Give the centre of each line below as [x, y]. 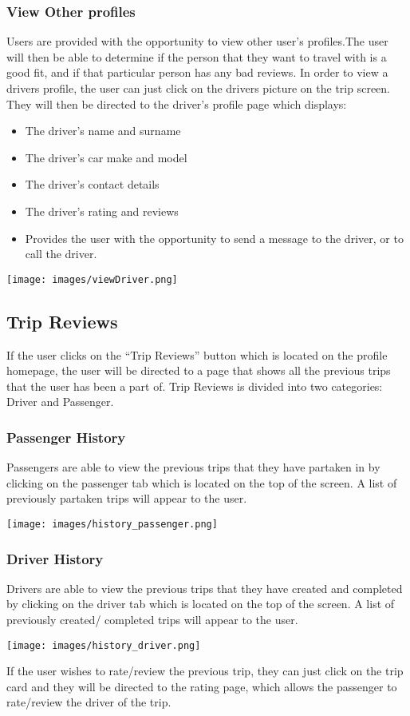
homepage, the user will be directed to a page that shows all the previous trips [199, 370]
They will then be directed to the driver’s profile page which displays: [177, 103]
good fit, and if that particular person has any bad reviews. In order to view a [197, 72]
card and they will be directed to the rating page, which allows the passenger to [202, 686]
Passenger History [66, 437]
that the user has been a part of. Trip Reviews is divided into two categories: [195, 386]
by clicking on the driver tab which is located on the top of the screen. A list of [201, 604]
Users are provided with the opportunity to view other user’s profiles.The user [197, 41]
